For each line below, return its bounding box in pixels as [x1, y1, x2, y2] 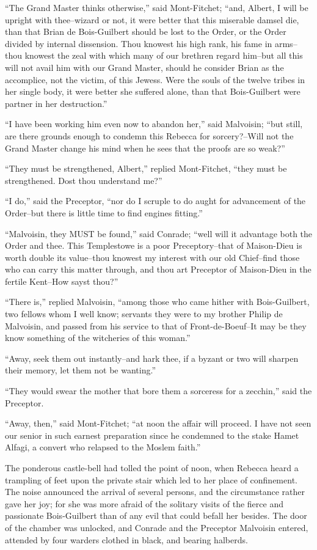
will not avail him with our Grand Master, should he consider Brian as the [5, 61, 284, 73]
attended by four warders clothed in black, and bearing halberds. [5, 533, 248, 546]
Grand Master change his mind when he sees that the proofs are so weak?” [5, 141, 285, 154]
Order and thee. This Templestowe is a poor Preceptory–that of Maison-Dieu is [5, 239, 302, 252]
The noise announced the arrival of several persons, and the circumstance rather [5, 485, 305, 498]
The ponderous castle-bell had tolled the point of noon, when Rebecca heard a [5, 461, 299, 474]
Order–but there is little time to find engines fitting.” [5, 206, 203, 219]
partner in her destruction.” [5, 97, 107, 109]
